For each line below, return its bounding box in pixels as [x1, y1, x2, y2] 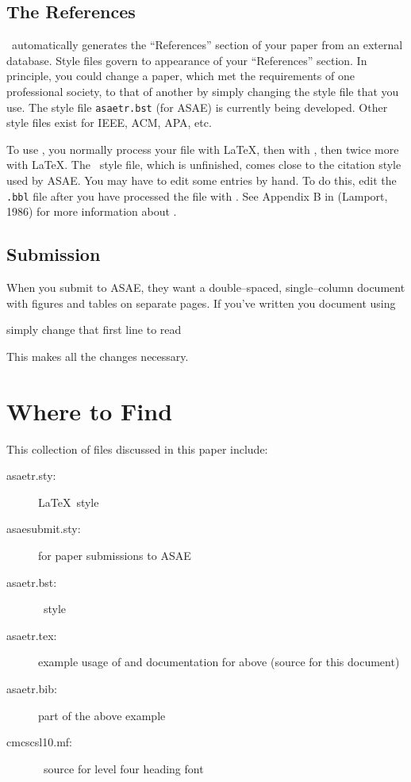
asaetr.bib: [6, 680, 57, 696]
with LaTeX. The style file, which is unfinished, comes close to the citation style [6, 156, 401, 173]
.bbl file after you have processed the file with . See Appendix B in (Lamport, [6, 187, 388, 204]
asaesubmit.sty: [6, 520, 81, 537]
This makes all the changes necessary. [6, 347, 189, 364]
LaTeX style [38, 493, 99, 510]
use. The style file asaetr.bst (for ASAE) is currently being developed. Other [6, 98, 388, 115]
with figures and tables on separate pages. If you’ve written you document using [6, 294, 396, 311]
